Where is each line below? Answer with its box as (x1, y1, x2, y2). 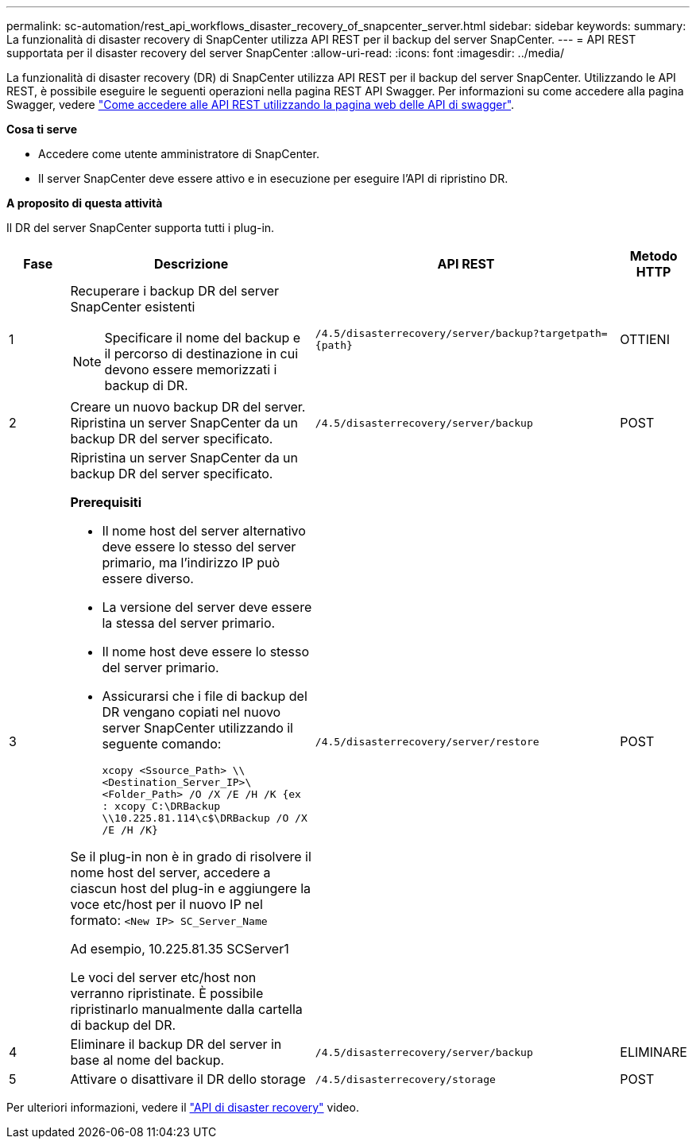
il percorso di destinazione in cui (104, 346, 299, 362)
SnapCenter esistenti (70, 299, 195, 315)
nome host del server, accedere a (70, 865, 271, 880)
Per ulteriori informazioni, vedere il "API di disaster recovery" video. (6, 1101, 359, 1114)
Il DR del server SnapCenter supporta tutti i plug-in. (6, 221, 275, 234)
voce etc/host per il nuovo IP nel (70, 896, 263, 912)
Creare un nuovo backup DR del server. (70, 399, 306, 415)
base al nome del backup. (70, 1052, 225, 1068)
